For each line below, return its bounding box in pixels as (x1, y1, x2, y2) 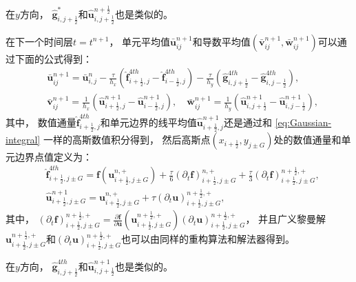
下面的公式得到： (14, 51, 92, 66)
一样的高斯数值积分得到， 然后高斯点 (43, 132, 211, 146)
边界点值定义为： (14, 149, 92, 163)
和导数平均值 (192, 34, 251, 48)
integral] (6, 132, 41, 146)
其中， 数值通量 (6, 115, 76, 130)
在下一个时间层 (6, 34, 73, 48)
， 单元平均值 (109, 34, 171, 48)
